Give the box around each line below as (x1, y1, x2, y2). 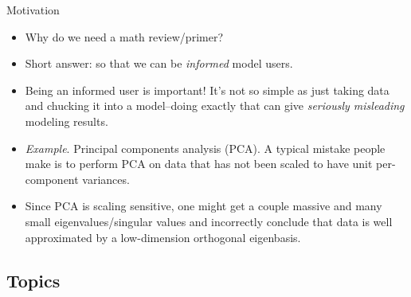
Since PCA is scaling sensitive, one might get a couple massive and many (25, 197, 382, 214)
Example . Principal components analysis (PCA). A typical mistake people (25, 139, 386, 156)
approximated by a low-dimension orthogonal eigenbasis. (25, 229, 301, 245)
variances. (82, 170, 130, 187)
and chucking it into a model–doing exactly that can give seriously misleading (25, 97, 405, 114)
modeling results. (25, 112, 108, 129)
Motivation (6, 2, 60, 18)
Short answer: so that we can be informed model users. (25, 55, 293, 72)
